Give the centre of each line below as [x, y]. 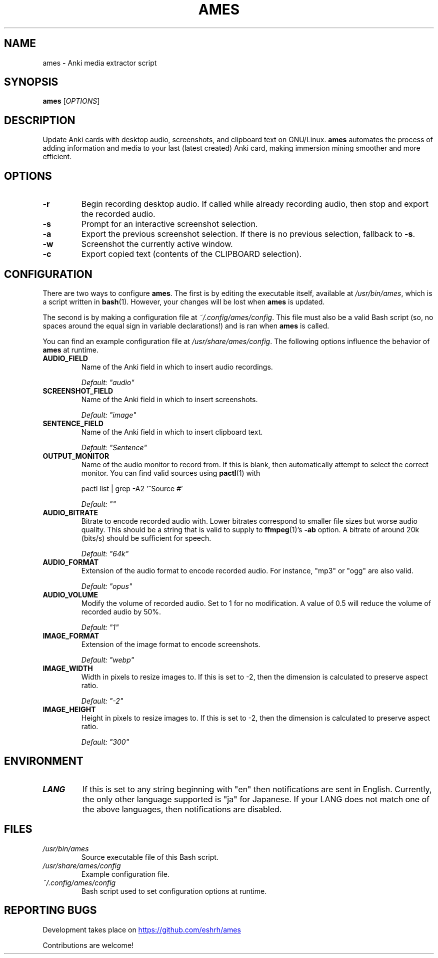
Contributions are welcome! [88, 945]
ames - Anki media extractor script [100, 63]
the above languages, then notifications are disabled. [182, 809]
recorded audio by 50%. [121, 611]
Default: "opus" [107, 586]
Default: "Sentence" [114, 447]
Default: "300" [105, 742]
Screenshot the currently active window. [157, 244]
